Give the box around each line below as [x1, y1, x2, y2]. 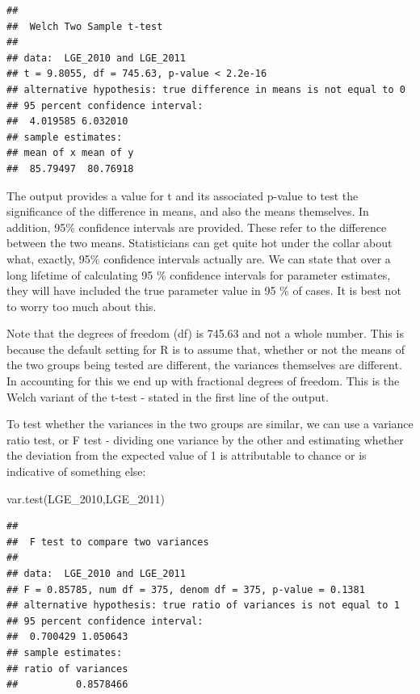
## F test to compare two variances [6, 536, 209, 548]
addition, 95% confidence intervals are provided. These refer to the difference [6, 218, 387, 235]
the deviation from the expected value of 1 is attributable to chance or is [6, 447, 367, 464]
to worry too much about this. [6, 297, 157, 314]
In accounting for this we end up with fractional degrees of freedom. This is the [6, 372, 400, 389]
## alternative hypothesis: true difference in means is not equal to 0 [6, 83, 405, 95]
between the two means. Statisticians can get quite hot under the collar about [6, 234, 393, 251]
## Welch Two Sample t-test [6, 20, 163, 32]
